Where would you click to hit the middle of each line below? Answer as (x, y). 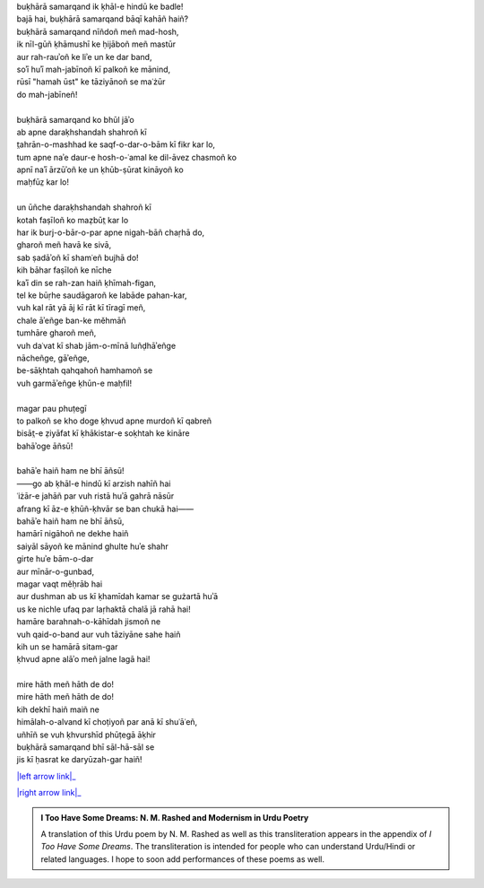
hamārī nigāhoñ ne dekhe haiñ (73, 534)
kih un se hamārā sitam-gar (67, 647)
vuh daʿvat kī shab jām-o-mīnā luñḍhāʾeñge (96, 345)
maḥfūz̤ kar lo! (43, 182)
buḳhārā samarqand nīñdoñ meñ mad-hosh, (98, 31)
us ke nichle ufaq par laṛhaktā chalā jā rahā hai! (104, 609)
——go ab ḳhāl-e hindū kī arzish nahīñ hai (94, 483)
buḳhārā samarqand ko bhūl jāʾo (75, 119)
